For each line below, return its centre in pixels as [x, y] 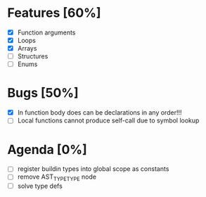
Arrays [27, 49]
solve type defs [40, 186]
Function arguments [46, 32]
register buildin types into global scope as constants [93, 169]
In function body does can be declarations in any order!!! [99, 113]
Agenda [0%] [47, 150]
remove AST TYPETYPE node [57, 178]
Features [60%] [54, 13]
